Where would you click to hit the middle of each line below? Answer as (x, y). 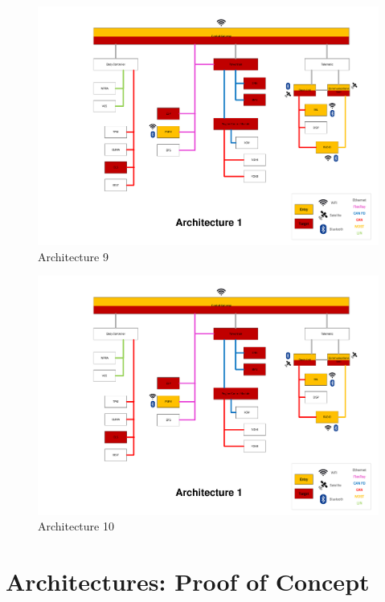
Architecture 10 (76, 526)
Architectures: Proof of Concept (188, 581)
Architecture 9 (73, 256)
